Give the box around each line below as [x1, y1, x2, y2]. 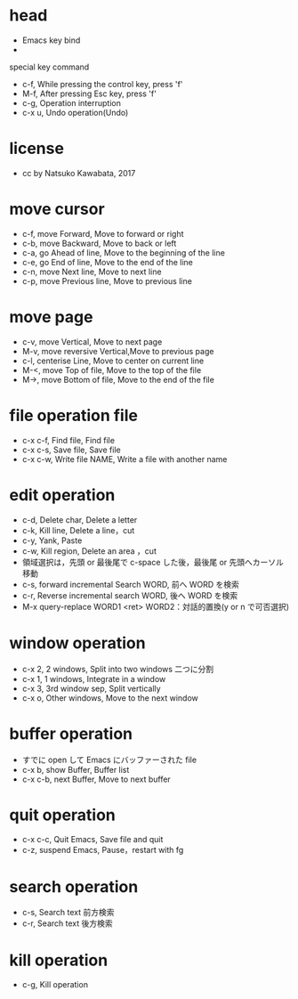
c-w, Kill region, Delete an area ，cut [21, 545, 157, 556]
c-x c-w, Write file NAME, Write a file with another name [21, 453, 228, 464]
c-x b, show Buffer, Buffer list [21, 764, 130, 775]
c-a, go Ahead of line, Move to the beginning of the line [21, 247, 225, 258]
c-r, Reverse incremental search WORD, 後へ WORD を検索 [21, 589, 238, 601]
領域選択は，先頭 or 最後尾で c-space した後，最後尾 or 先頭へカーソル [21, 556, 285, 567]
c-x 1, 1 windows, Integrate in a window [21, 673, 166, 684]
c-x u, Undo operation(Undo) [21, 107, 129, 118]
